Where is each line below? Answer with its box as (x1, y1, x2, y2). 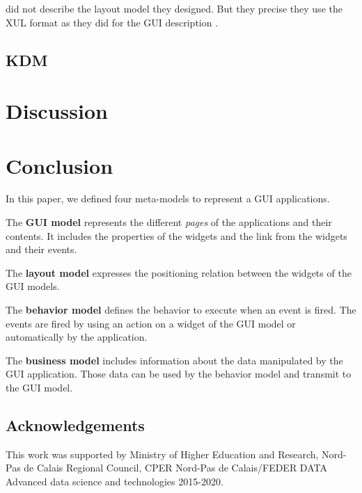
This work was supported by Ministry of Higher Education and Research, (6, 446, 319, 461)
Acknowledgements (6, 414, 145, 435)
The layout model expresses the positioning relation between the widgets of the (6, 265, 352, 280)
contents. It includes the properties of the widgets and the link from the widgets (6, 228, 347, 243)
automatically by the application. (6, 330, 148, 344)
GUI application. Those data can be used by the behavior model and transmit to (6, 366, 352, 381)
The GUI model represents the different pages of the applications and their (6, 215, 332, 229)
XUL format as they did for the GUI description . (6, 15, 219, 29)
